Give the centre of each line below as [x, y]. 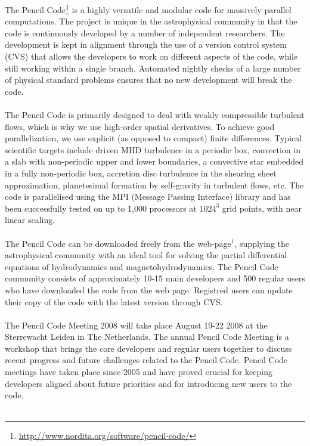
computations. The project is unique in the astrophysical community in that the [151, 21]
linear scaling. [30, 220]
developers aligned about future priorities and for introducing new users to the [148, 383]
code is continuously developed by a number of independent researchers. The [145, 32]
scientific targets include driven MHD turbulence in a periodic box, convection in [153, 149]
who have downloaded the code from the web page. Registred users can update [149, 289]
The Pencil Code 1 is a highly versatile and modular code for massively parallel [148, 9]
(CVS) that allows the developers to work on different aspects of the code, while [151, 56]
